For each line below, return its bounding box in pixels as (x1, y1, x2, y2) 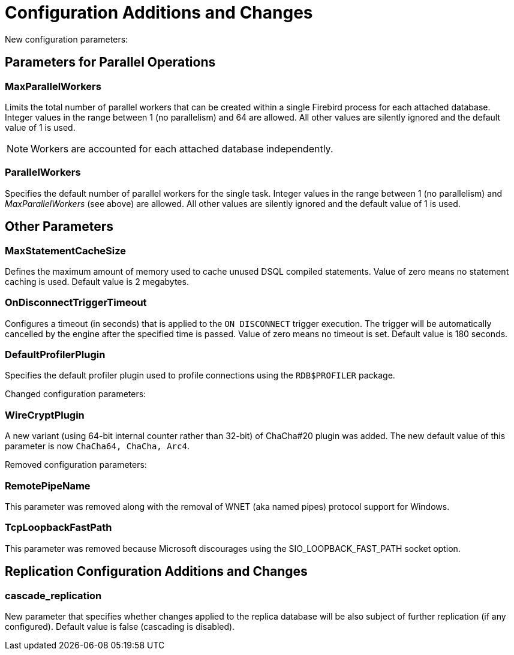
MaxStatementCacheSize (5, 244, 127, 257)
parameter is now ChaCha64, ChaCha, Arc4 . (5, 441, 190, 452)
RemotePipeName (5, 479, 91, 492)
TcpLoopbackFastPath (5, 521, 112, 534)
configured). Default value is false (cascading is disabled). (5, 621, 235, 632)
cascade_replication (5, 589, 102, 602)
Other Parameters (5, 219, 114, 235)
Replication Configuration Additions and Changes (5, 564, 308, 579)
